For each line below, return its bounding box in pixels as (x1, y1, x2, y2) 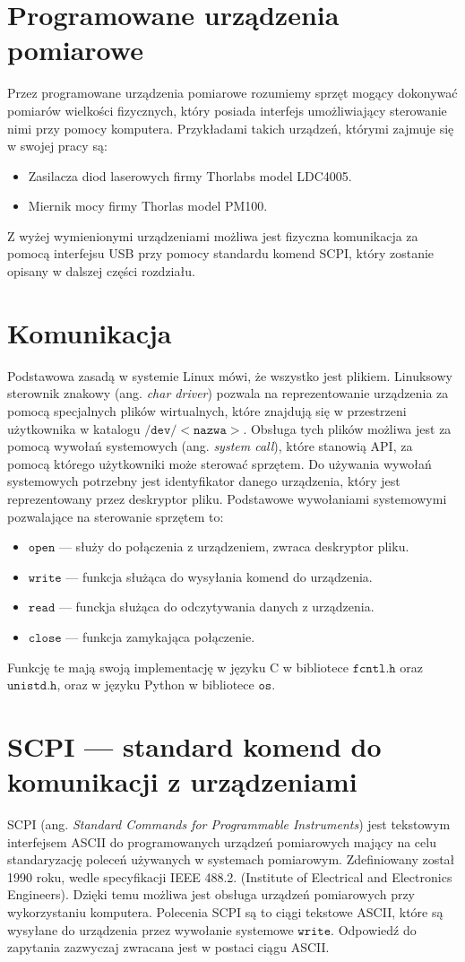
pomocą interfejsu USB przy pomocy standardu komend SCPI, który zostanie (7, 244, 435, 263)
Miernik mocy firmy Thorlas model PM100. (28, 196, 268, 215)
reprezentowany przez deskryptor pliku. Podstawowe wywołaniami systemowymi (7, 489, 447, 507)
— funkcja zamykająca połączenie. (65, 627, 255, 646)
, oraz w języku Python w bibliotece (56, 675, 254, 694)
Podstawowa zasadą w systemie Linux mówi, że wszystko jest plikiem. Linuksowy (7, 366, 452, 385)
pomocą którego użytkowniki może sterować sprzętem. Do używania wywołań (7, 454, 432, 472)
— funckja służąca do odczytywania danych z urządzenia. (58, 597, 375, 616)
